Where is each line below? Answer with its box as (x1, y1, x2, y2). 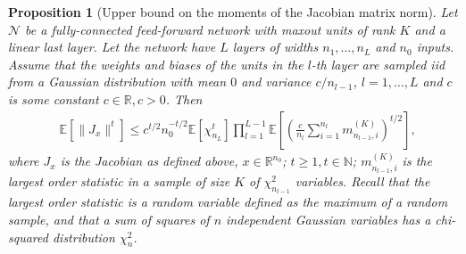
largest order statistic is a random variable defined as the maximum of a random (8, 193, 448, 211)
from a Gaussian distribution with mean (8, 72, 227, 91)
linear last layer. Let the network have (8, 37, 216, 56)
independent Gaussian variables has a (226, 210, 431, 229)
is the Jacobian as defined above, (60, 152, 238, 170)
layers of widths (232, 37, 319, 56)
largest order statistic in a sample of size (8, 172, 230, 191)
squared (8, 227, 48, 246)
